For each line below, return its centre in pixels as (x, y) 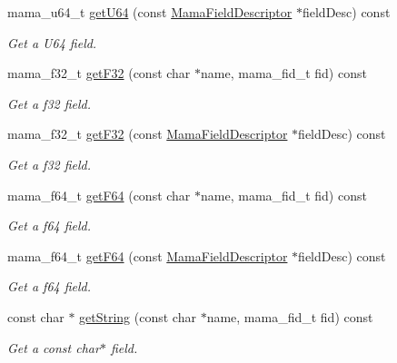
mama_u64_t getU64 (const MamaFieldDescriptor (150, 12)
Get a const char (54, 347)
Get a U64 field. (52, 42)
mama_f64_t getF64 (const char (99, 195)
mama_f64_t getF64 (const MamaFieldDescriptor (148, 255)
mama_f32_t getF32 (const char (99, 73)
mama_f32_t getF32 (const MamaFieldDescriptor (148, 134)
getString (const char (138, 316)
